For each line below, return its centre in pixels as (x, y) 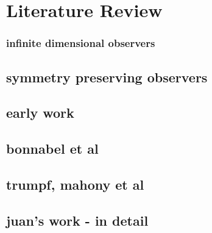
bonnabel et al (52, 149)
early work (40, 113)
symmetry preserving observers (107, 77)
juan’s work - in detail (77, 220)
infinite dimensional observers (81, 43)
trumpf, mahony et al (75, 184)
